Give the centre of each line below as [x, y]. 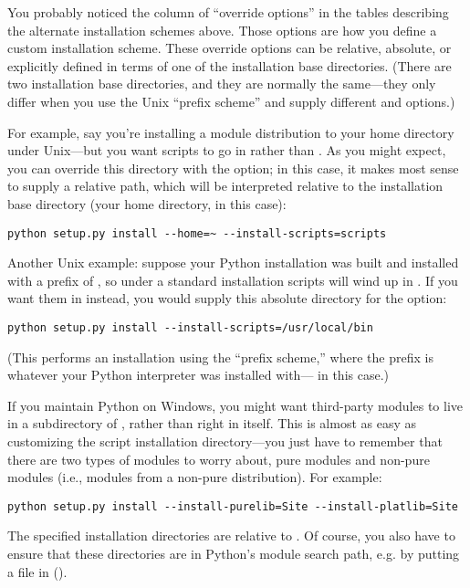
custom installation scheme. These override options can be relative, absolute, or [230, 48]
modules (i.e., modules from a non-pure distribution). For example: [195, 477]
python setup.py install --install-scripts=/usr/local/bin [190, 327]
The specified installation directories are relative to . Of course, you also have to [231, 535]
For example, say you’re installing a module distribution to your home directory [231, 132]
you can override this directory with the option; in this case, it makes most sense [233, 168]
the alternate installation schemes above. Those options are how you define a [222, 30]
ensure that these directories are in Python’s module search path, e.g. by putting [234, 554]
